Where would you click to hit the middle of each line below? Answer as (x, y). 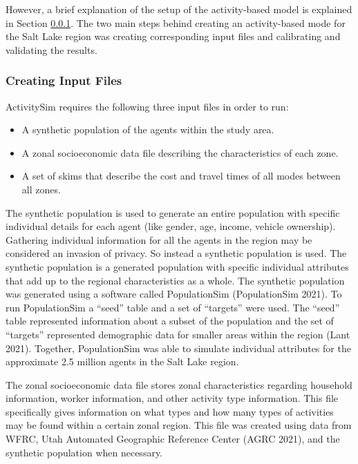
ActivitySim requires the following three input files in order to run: (147, 106)
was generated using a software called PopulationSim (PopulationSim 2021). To (174, 294)
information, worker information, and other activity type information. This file (172, 398)
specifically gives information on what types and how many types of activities (170, 411)
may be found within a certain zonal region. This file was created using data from (179, 425)
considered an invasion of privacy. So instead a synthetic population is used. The (176, 253)
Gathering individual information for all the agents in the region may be (159, 239)
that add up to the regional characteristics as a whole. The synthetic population (175, 280)
